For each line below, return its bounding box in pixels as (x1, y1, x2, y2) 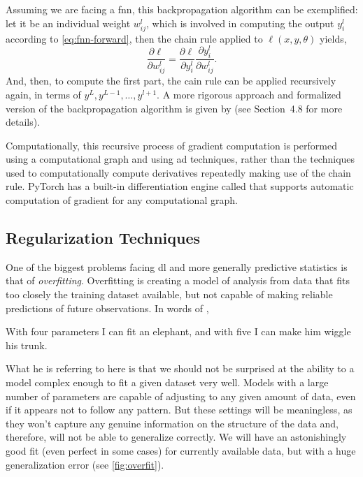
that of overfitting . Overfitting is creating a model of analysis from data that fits (6, 273, 350, 288)
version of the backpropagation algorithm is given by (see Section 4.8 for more (6, 101, 343, 115)
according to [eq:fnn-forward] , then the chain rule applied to (6, 31, 263, 45)
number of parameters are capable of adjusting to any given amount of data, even (6, 388, 356, 403)
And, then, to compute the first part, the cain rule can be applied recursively (6, 73, 336, 88)
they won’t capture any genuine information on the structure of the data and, (6, 416, 339, 430)
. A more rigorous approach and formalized (157, 87, 341, 101)
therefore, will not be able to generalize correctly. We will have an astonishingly (6, 430, 347, 444)
